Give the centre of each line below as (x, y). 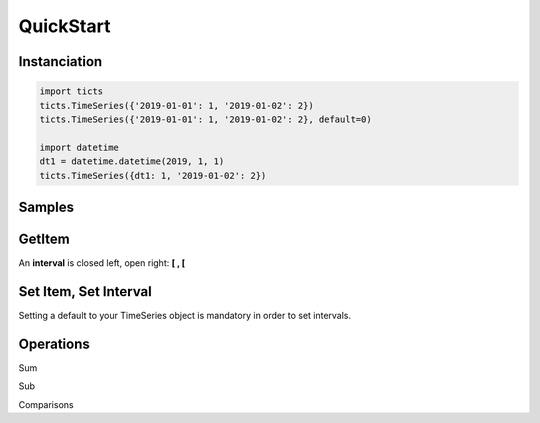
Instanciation (60, 61)
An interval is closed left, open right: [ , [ (102, 263)
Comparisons (46, 404)
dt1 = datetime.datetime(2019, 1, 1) (132, 161)
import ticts (71, 91)
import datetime (79, 147)
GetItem (44, 238)
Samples (46, 206)
